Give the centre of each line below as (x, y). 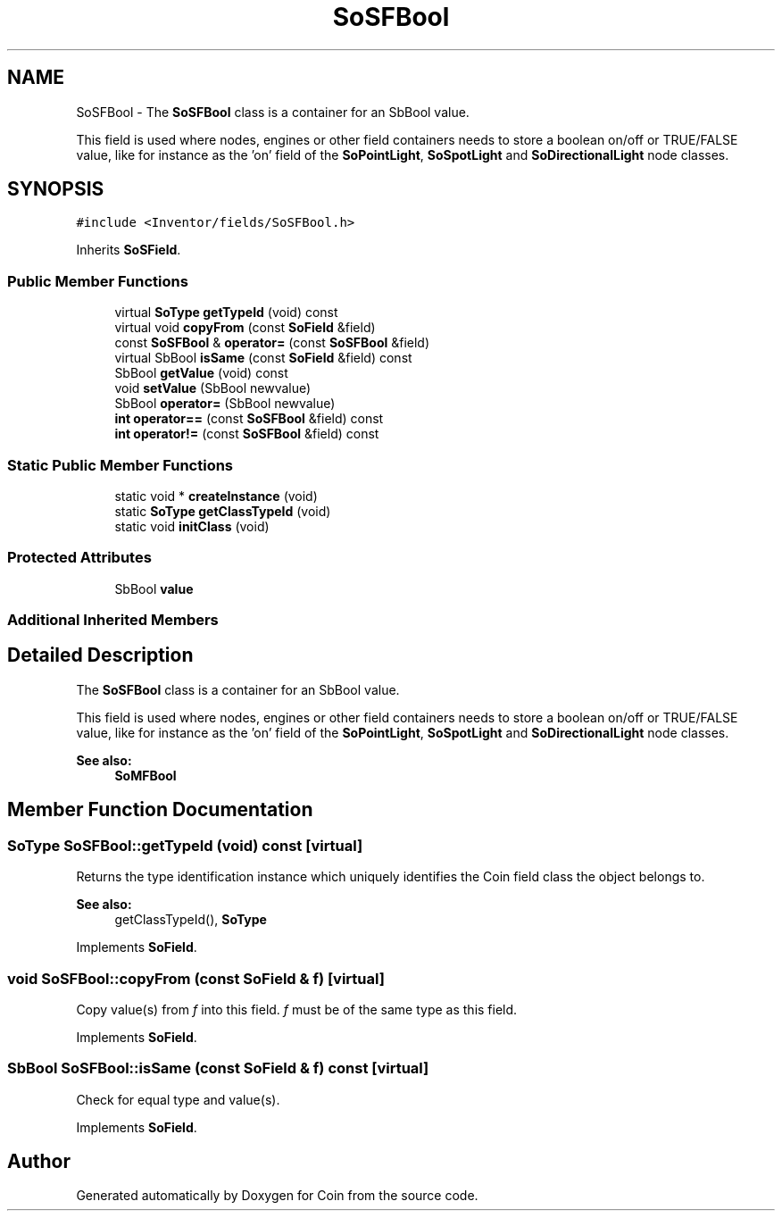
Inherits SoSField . (129, 250)
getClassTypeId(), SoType (191, 920)
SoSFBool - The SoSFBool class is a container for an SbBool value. (273, 112)
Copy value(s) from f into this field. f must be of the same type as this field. (297, 1009)
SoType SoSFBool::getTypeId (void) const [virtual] (185, 845)
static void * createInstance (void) (216, 496)
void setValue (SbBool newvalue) (213, 388)
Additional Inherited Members (113, 620)
